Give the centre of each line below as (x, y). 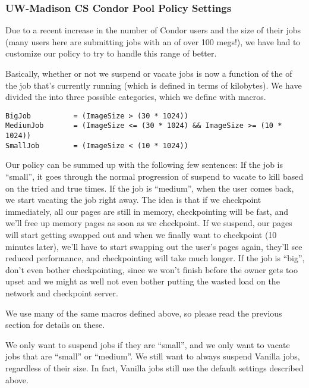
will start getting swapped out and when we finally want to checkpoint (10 (141, 234)
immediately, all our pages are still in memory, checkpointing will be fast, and (147, 211)
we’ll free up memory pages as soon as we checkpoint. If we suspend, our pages (149, 223)
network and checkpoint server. (62, 292)
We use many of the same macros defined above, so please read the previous (144, 313)
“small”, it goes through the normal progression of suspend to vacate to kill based (154, 176)
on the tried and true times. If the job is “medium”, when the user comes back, (150, 188)
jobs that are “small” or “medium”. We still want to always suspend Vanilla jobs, (153, 356)
